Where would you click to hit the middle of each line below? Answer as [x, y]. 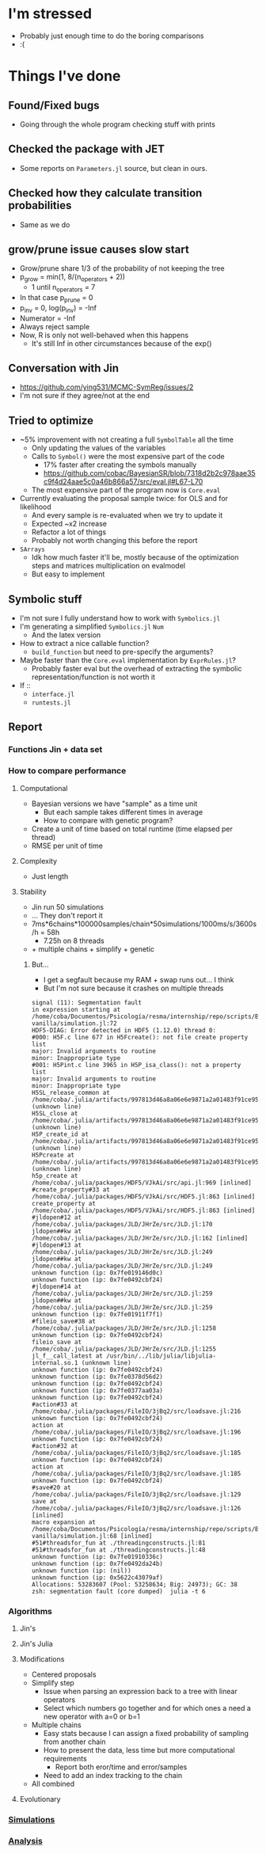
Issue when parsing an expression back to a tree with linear [140, 1691]
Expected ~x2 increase [69, 524]
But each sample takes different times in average [123, 811]
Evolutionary [40, 1799]
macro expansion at [64, 1522]
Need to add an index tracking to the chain [113, 1775]
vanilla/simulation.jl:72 [74, 1023]
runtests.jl [51, 703]
